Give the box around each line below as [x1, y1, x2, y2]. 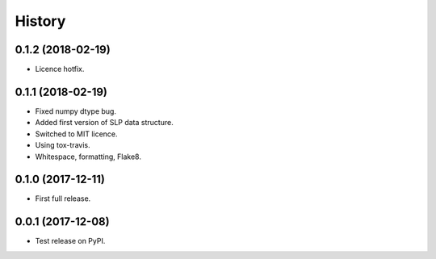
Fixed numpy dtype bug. [35, 106, 117, 116]
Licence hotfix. [35, 65, 85, 74]
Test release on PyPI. [35, 236, 106, 246]
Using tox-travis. [35, 140, 90, 150]
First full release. [35, 194, 91, 203]
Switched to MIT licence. [35, 129, 118, 139]
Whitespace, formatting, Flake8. [35, 152, 141, 161]
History [15, 12, 66, 30]
